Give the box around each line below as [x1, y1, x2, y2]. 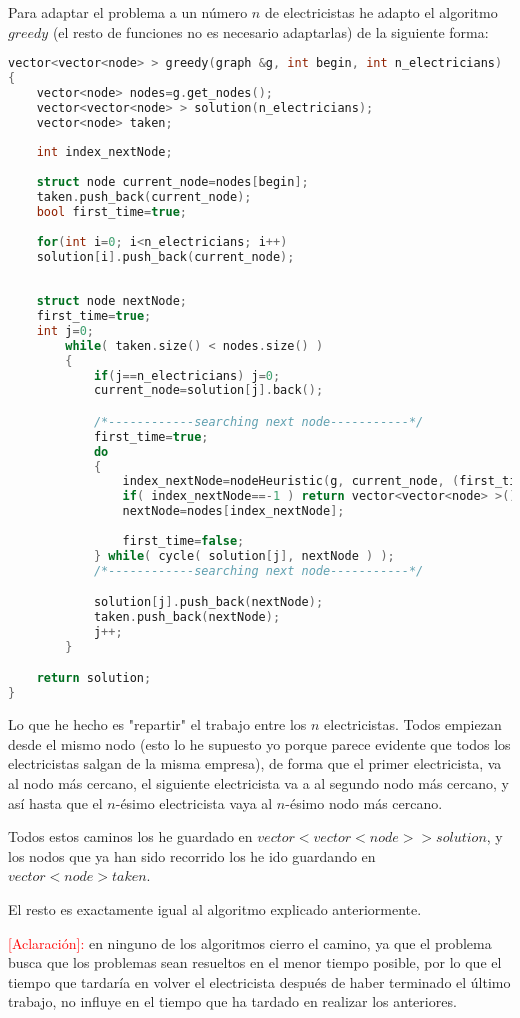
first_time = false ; [122, 533, 245, 548]
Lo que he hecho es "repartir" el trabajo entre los [8, 714, 307, 735]
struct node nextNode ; [36, 294, 187, 309]
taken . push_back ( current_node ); [36, 190, 252, 205]
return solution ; [36, 671, 152, 686]
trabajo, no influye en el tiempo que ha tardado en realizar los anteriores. [8, 991, 457, 1012]
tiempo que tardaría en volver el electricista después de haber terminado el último [8, 971, 511, 992]
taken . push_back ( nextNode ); [93, 610, 281, 625]
